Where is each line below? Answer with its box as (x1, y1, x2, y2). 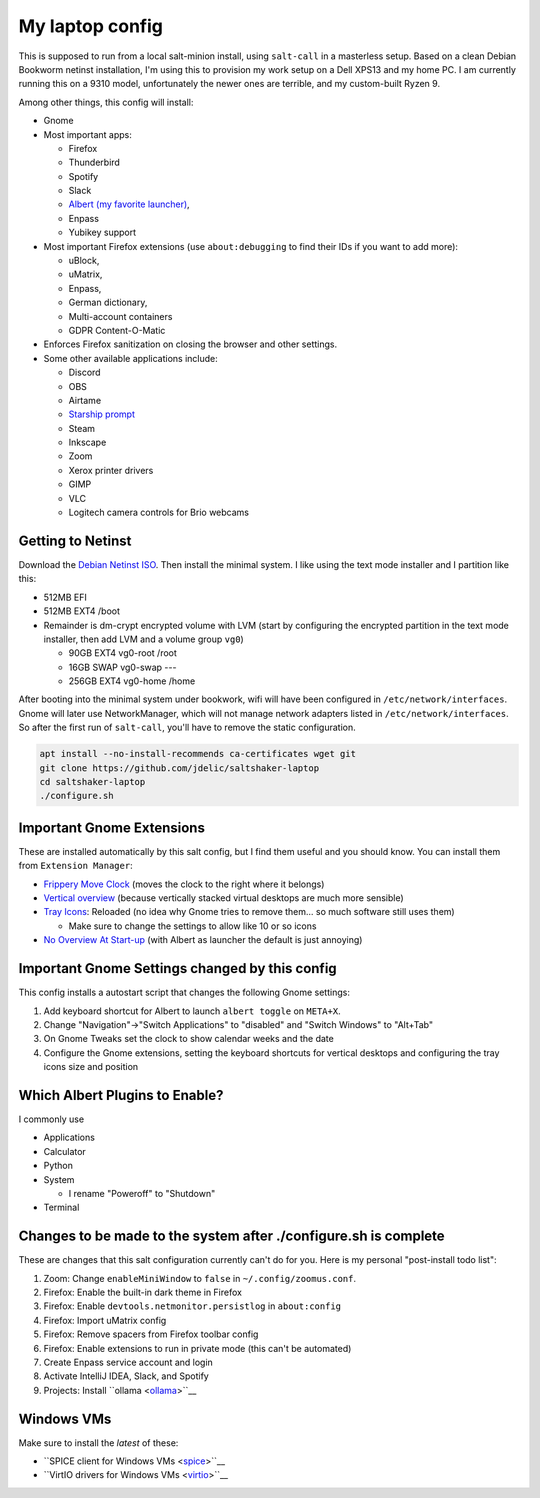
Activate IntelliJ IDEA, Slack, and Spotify (43, 1370, 209, 1382)
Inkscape (68, 436, 107, 449)
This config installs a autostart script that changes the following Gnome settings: (18, 986, 350, 999)
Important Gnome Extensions (18, 819, 205, 836)
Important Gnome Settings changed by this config (18, 960, 337, 977)
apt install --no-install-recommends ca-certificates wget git (39, 748, 357, 760)
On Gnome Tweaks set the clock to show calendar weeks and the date (43, 1033, 334, 1045)
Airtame (68, 394, 102, 406)
